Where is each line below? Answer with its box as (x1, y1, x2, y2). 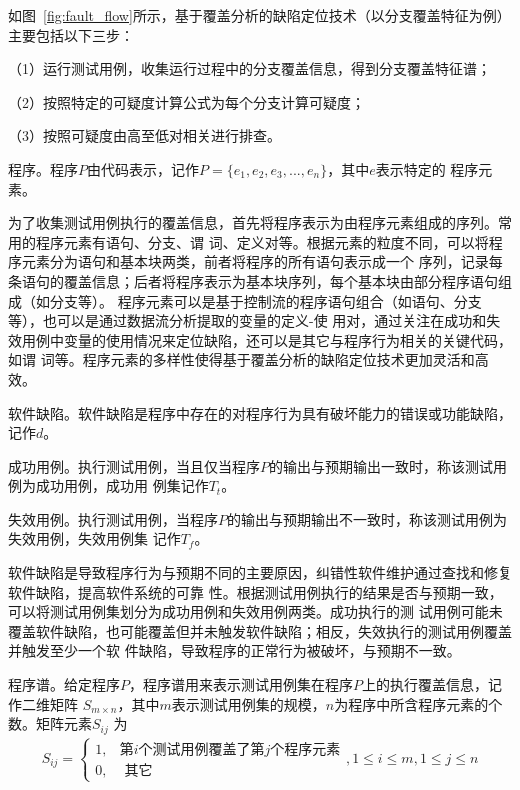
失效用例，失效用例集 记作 (8, 528, 181, 549)
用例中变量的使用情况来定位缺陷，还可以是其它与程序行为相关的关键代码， (21, 329, 512, 350)
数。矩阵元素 (8, 713, 92, 734)
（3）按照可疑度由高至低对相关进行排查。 (8, 125, 281, 146)
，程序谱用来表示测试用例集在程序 (129, 674, 353, 695)
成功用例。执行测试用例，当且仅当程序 (8, 455, 260, 476)
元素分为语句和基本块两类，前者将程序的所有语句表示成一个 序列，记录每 (21, 251, 503, 272)
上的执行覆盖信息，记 (362, 674, 502, 695)
